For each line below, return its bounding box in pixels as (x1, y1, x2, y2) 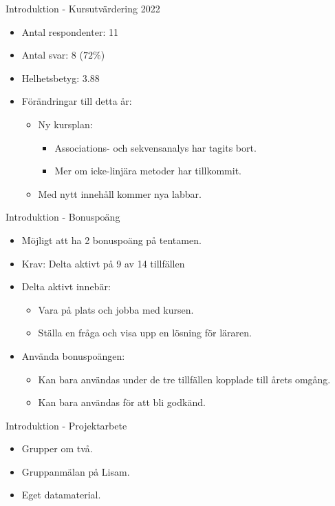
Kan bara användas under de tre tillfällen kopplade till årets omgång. (38, 372, 331, 386)
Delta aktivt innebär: (21, 279, 111, 294)
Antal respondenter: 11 (21, 24, 118, 39)
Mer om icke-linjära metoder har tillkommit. (54, 163, 241, 178)
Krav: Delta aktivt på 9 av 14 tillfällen (21, 256, 185, 270)
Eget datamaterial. (21, 487, 101, 502)
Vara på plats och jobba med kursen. (38, 302, 194, 316)
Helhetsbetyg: (21, 70, 80, 85)
